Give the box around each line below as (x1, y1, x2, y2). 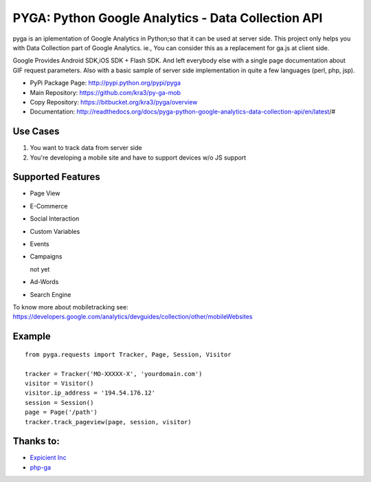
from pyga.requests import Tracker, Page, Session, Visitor (25, 351, 232, 358)
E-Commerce (30, 201, 68, 210)
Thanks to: (12, 435, 60, 447)
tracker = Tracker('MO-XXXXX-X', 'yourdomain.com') (25, 370, 203, 377)
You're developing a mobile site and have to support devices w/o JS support (30, 153, 247, 162)
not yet (30, 265, 50, 273)
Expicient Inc (30, 454, 67, 462)
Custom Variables (30, 227, 80, 235)
